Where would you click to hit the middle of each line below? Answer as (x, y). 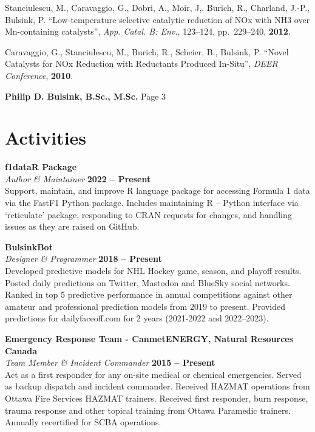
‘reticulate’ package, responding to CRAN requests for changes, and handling (148, 214)
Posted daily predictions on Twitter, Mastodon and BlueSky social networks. (147, 282)
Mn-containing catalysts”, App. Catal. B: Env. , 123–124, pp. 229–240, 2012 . (148, 31)
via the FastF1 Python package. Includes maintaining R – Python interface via (152, 203)
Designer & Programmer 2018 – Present (83, 259)
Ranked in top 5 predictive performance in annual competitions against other (149, 294)
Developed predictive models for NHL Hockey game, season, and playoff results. (153, 271)
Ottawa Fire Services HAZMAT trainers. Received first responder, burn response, (157, 398)
